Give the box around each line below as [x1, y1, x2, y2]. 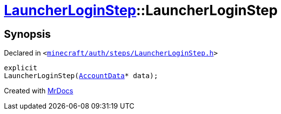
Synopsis [4, 28, 51, 40]
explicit [4, 64, 38, 72]
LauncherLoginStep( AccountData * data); [4, 72, 158, 80]
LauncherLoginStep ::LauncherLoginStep [4, 2, 278, 19]
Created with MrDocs [4, 86, 74, 95]
